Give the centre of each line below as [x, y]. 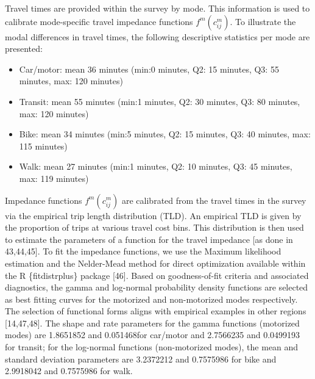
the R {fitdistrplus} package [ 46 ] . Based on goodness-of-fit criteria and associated [157, 275]
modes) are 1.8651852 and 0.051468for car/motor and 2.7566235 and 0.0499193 [153, 335]
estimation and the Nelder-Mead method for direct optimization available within [155, 263]
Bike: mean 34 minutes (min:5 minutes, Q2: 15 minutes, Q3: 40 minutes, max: [165, 134]
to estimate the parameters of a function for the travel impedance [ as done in [149, 239]
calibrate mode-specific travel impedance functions [99, 21]
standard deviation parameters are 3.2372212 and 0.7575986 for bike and [141, 359]
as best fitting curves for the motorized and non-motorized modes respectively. [151, 299]
